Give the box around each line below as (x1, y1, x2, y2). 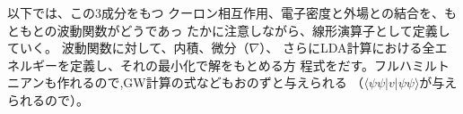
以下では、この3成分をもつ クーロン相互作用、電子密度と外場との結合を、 (7, 4, 444, 21)
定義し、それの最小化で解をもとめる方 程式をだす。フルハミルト (69, 55, 450, 74)
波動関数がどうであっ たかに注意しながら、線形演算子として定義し (57, 20, 450, 39)
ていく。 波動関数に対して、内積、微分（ (7, 38, 249, 57)
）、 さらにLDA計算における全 (259, 38, 435, 57)
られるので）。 (7, 90, 89, 109)
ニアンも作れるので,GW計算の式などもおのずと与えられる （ (7, 73, 364, 92)
